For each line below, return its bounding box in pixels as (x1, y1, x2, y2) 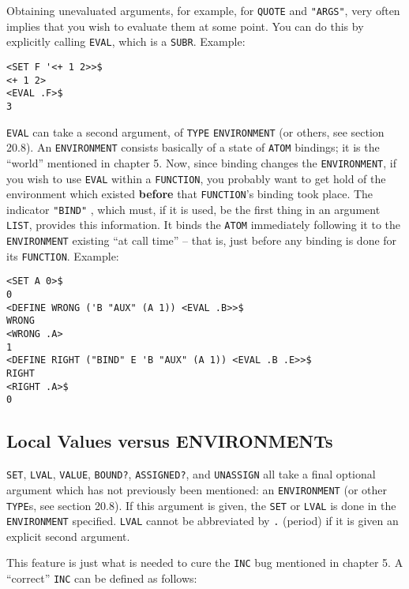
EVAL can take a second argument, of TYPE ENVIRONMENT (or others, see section (6, 123, 385, 140)
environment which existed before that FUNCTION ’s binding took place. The (6, 186, 373, 202)
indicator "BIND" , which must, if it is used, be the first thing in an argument (6, 201, 381, 217)
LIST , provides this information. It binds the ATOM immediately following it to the (6, 216, 401, 233)
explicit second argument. (6, 527, 130, 544)
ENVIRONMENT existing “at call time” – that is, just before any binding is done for (6, 232, 397, 249)
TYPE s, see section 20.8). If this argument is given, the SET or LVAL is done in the (6, 497, 396, 513)
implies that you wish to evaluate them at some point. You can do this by (6, 17, 364, 34)
